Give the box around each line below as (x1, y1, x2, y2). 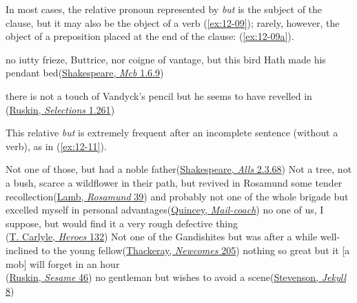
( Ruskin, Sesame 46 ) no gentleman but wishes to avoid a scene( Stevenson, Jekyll (6, 270, 346, 284)
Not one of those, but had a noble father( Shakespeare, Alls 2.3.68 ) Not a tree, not (6, 162, 352, 176)
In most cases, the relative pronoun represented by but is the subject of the (6, 2, 323, 16)
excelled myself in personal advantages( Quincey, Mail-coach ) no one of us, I (6, 202, 324, 217)
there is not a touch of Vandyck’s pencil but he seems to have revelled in (6, 88, 312, 103)
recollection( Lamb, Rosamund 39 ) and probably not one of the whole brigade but (6, 189, 349, 203)
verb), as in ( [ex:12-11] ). (6, 138, 107, 153)
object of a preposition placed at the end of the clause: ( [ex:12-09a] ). (6, 29, 294, 43)
